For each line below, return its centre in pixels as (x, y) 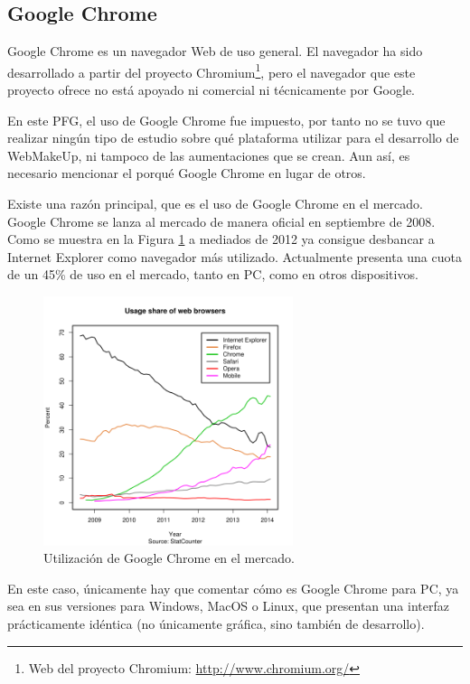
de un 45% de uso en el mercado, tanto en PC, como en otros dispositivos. (213, 274)
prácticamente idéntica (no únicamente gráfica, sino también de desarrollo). (216, 623)
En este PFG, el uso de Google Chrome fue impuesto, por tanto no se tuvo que (226, 120)
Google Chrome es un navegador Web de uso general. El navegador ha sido (215, 51)
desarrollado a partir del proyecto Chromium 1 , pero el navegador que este (211, 70)
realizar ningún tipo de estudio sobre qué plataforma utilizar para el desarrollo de (233, 138)
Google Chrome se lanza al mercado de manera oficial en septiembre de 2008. (221, 221)
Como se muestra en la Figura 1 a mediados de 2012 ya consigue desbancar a (221, 239)
